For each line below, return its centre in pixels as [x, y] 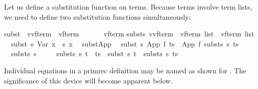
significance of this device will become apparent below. [88, 80]
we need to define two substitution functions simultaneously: [97, 16]
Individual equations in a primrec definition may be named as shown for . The [125, 70]
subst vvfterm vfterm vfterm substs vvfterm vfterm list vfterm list [129, 34]
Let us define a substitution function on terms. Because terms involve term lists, [128, 7]
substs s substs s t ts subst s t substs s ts [94, 53]
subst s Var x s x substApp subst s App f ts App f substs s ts [125, 43]
